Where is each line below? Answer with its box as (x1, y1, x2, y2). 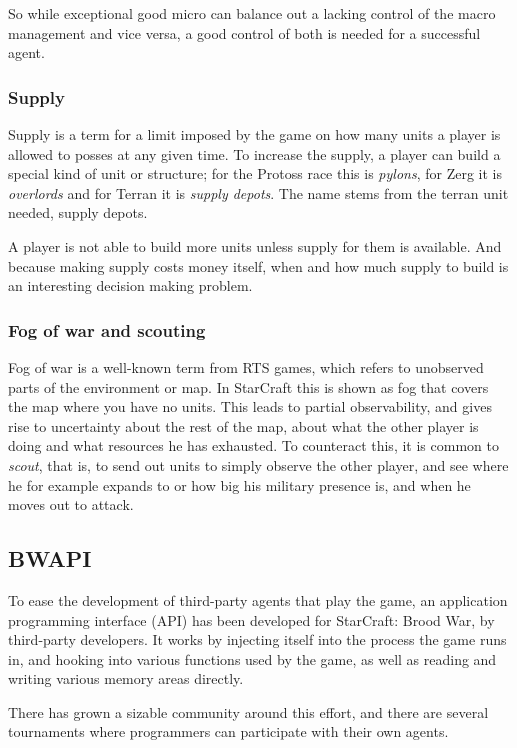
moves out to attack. (8, 494, 134, 515)
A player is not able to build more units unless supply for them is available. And (8, 235, 502, 256)
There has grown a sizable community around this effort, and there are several (8, 701, 489, 722)
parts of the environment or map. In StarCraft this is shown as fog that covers (8, 376, 489, 397)
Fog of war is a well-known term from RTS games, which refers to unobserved (8, 356, 484, 377)
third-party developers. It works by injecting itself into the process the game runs (8, 629, 507, 650)
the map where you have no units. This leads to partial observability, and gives (8, 396, 492, 417)
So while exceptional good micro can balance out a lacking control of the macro (8, 3, 496, 23)
